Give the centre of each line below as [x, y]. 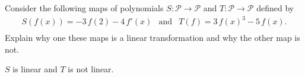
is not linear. [91, 69]
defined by [275, 8]
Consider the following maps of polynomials [84, 8]
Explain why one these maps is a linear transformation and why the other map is [152, 38]
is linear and [35, 69]
